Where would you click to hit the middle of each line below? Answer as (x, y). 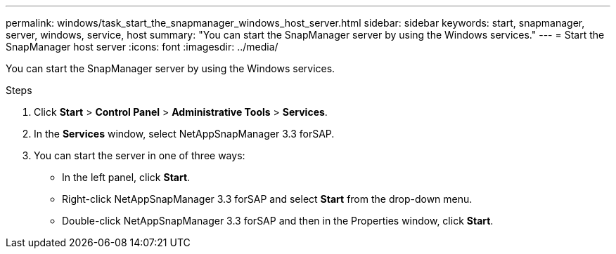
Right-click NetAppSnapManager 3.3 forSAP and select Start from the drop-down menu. (267, 199)
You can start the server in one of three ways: (140, 155)
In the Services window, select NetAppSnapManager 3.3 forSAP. (184, 134)
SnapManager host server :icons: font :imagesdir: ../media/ (142, 47)
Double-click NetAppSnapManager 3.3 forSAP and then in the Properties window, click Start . (278, 221)
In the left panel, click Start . (126, 177)
